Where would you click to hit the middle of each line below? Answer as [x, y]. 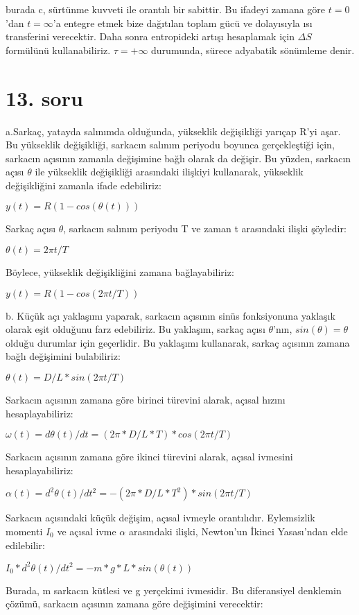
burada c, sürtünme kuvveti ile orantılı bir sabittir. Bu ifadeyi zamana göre [166, 9]
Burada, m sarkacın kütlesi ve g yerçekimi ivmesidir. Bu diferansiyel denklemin [174, 590]
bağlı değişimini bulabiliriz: [63, 356]
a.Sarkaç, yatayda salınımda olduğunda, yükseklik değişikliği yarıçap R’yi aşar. [173, 131]
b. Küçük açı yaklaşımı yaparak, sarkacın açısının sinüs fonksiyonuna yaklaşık [170, 315]
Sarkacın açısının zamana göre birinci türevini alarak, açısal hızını [146, 400]
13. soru [44, 97]
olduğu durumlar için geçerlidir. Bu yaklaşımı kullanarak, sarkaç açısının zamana [178, 342]
